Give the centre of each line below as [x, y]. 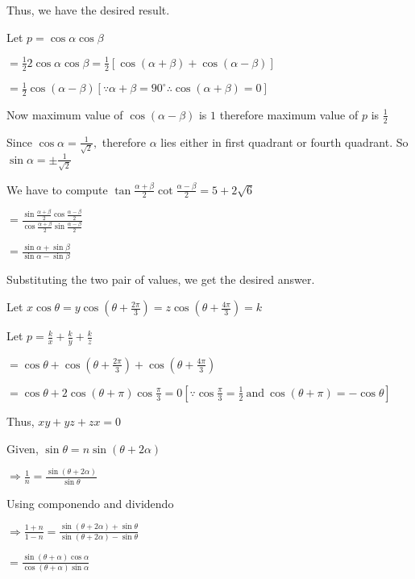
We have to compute [57, 189]
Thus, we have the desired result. [88, 10]
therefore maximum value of [289, 114]
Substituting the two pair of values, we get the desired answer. [161, 279]
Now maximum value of [65, 114]
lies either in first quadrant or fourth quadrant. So [284, 142]
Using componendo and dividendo [90, 503]
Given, [23, 448]
